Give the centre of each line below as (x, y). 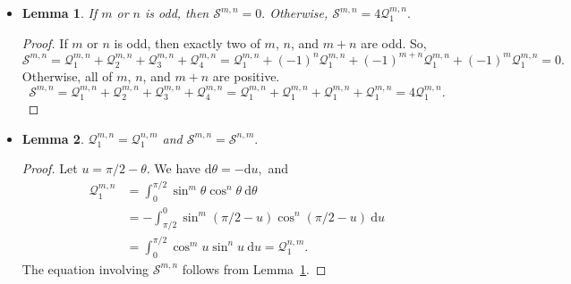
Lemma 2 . (53, 138)
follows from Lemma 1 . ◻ (254, 268)
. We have (174, 168)
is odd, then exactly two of (187, 42)
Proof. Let (50, 168)
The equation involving (85, 268)
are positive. (246, 76)
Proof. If (45, 42)
